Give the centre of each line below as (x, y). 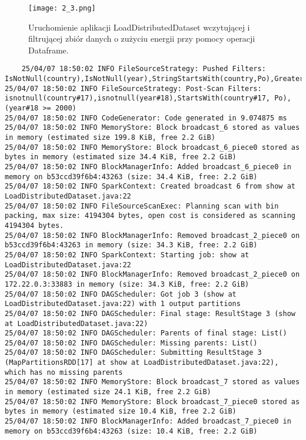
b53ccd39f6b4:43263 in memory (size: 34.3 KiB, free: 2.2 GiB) (131, 245)
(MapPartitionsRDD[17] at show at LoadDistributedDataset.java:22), (142, 363)
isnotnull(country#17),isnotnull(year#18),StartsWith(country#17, (138, 98)
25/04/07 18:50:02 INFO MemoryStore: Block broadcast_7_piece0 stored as (152, 402)
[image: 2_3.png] (62, 8)
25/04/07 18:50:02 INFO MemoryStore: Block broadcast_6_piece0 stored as (152, 147)
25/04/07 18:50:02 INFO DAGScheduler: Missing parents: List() (131, 343)
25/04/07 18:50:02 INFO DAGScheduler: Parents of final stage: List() (146, 333)
